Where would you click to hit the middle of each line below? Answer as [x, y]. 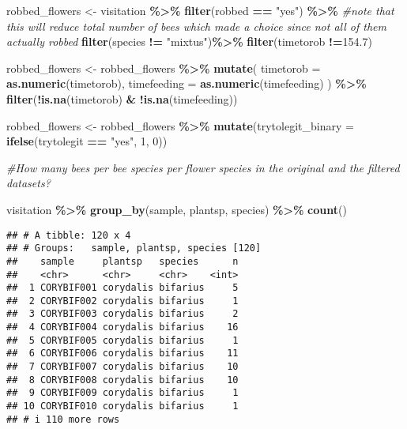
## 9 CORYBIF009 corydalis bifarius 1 [122, 393]
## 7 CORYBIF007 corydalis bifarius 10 [122, 367]
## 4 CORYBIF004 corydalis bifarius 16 [122, 327]
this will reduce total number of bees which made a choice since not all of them [196, 26]
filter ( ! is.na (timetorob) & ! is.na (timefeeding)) [122, 98]
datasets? [28, 183]
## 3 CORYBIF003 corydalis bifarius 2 [122, 314]
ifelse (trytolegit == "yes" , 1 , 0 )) [87, 141]
